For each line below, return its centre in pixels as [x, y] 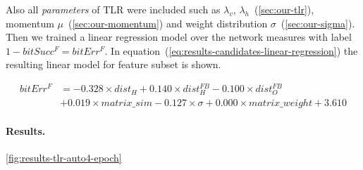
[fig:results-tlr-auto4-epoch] [64, 158]
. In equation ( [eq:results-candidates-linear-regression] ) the [231, 50]
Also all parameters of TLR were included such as [113, 9]
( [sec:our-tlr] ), [284, 9]
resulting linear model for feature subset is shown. [113, 64]
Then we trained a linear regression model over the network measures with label [179, 37]
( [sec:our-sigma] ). [318, 23]
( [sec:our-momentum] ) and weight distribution [168, 23]
